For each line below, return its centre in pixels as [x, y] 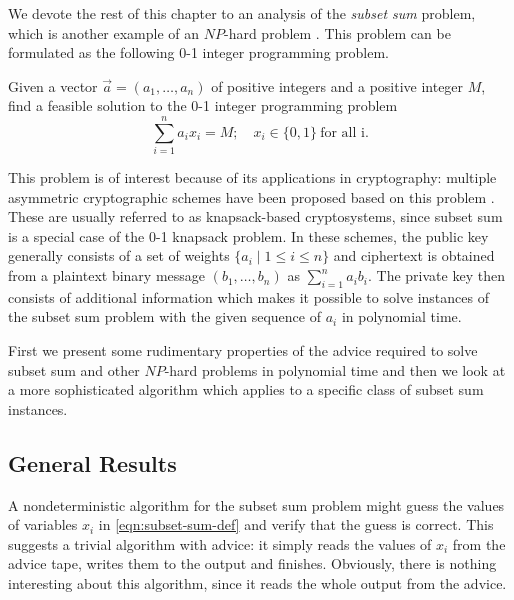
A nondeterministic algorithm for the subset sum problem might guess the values [256, 504]
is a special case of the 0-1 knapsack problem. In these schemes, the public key [248, 235]
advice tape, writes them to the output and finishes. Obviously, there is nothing [252, 563]
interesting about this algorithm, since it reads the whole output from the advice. [257, 583]
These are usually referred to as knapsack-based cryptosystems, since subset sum [255, 216]
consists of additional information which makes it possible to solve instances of [248, 296]
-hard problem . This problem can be [337, 32]
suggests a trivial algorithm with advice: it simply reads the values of [220, 543]
